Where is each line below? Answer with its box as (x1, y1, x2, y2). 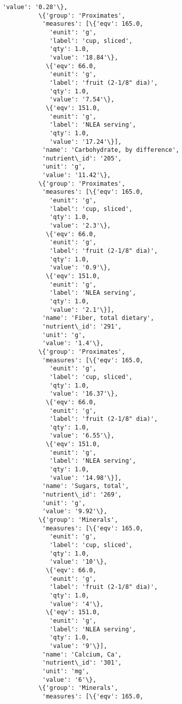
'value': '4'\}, (49, 600, 104, 608)
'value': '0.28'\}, (3, 4, 68, 11)
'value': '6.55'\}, (49, 432, 114, 440)
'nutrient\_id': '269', (42, 491, 122, 499)
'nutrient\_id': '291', (42, 322, 122, 330)
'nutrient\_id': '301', (42, 659, 122, 667)
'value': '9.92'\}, (42, 508, 107, 515)
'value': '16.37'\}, (49, 390, 118, 398)
